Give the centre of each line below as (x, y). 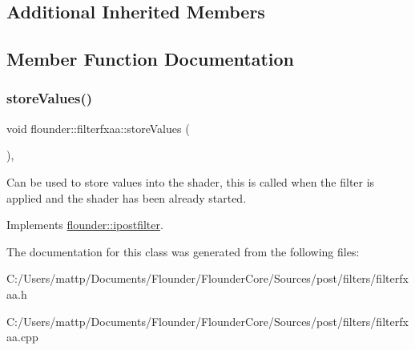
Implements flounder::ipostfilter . (85, 225)
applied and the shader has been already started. (127, 197)
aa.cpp (22, 337)
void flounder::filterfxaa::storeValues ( (98, 128)
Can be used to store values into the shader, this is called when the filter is (191, 181)
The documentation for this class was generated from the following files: (183, 251)
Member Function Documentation (151, 59)
